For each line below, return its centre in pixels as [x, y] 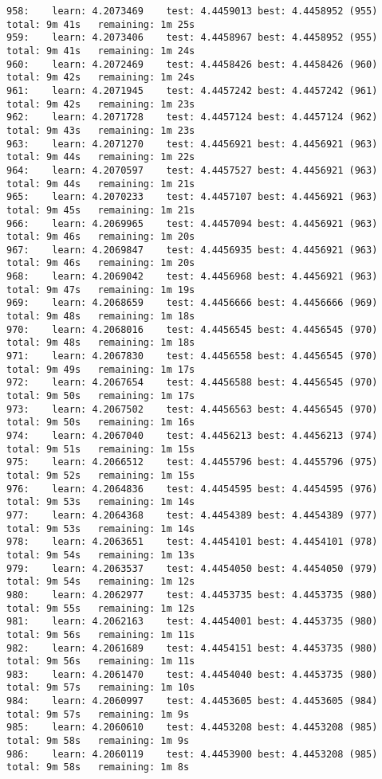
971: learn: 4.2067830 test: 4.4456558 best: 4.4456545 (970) [192, 356]
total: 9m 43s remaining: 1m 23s [101, 130]
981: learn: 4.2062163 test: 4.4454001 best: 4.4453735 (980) [192, 622]
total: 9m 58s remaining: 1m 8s [98, 767]
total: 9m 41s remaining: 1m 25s [101, 24]
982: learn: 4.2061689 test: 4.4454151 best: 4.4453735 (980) [192, 648]
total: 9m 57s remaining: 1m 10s [101, 688]
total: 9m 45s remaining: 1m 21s [101, 210]
